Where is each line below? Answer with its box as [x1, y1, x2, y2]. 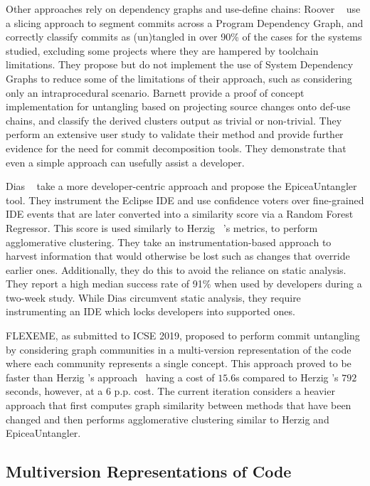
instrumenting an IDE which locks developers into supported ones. [6, 304, 295, 319]
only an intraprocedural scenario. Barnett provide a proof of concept [6, 85, 305, 100]
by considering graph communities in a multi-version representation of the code [6, 342, 351, 356]
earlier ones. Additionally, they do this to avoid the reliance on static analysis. [6, 262, 347, 277]
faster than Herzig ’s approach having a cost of [6, 369, 215, 384]
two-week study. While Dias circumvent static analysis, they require [6, 290, 301, 305]
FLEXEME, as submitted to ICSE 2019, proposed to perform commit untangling [6, 328, 360, 343]
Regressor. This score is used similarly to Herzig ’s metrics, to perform [6, 220, 318, 235]
